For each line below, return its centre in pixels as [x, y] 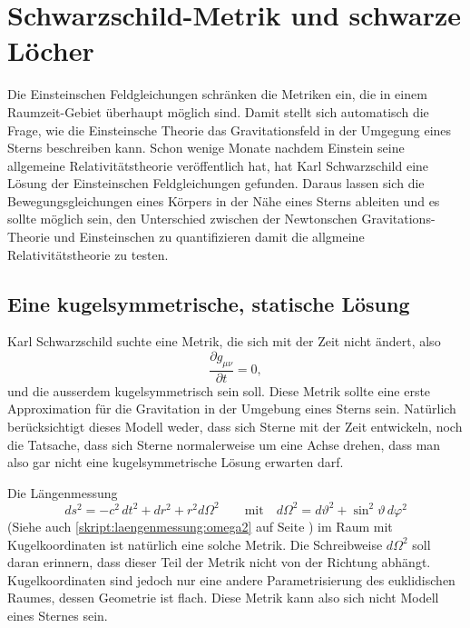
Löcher [51, 50]
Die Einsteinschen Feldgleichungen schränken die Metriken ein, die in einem [217, 94]
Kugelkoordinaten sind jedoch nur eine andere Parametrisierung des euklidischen [231, 579]
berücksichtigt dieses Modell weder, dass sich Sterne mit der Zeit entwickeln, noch [235, 427]
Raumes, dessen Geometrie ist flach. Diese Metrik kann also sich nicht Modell [223, 598]
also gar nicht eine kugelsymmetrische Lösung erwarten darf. [176, 462]
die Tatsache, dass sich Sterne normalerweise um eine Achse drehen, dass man [224, 444]
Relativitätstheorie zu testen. [88, 254]
